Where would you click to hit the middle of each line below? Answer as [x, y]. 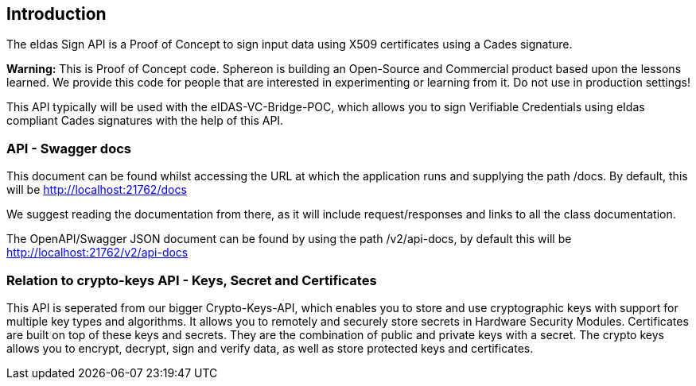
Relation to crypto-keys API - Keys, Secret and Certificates [192, 280]
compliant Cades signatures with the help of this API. [145, 121]
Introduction [56, 14]
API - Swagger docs [69, 148]
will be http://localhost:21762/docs [97, 190]
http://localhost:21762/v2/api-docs [97, 253]
